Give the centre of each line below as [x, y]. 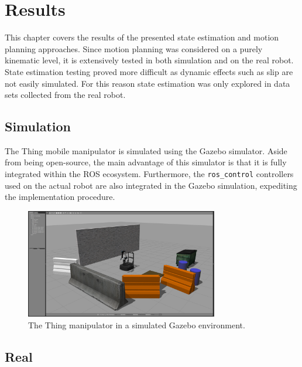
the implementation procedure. [60, 197]
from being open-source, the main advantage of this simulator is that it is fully [146, 162]
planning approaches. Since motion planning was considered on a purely [134, 48]
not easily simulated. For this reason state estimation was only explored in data [147, 83]
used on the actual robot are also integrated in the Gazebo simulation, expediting [151, 185]
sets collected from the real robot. [65, 95]
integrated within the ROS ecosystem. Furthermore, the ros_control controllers [149, 174]
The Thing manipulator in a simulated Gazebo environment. [137, 324]
